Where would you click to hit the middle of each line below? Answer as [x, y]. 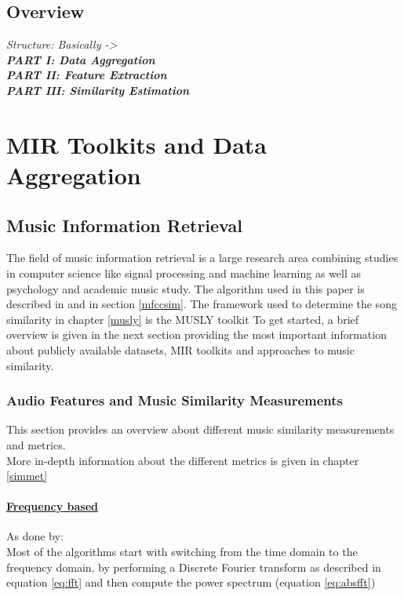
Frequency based [53, 506]
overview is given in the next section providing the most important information [197, 334]
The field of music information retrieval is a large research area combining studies [202, 258]
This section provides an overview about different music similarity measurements [200, 429]
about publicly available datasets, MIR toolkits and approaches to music [180, 349]
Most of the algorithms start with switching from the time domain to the [182, 552]
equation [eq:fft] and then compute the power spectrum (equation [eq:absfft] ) [191, 582]
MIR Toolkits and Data [136, 144]
